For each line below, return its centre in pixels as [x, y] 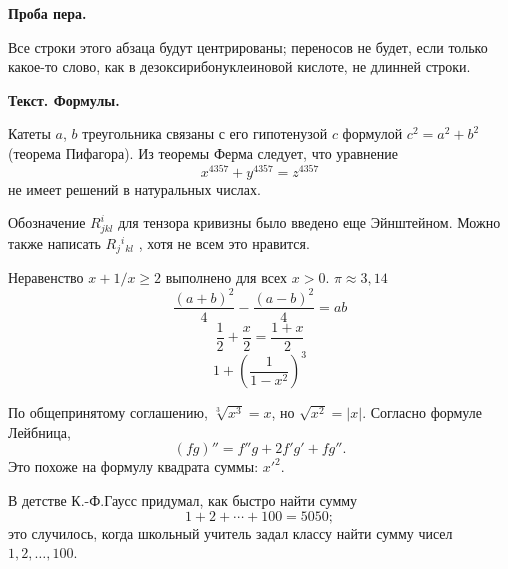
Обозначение [47, 222]
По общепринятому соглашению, [108, 412]
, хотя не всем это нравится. [224, 242]
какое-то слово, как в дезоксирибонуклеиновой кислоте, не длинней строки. [239, 66]
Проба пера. [47, 13]
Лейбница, [39, 431]
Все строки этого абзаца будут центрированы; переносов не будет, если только [248, 46]
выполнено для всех [226, 277]
